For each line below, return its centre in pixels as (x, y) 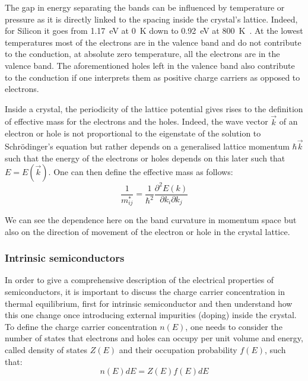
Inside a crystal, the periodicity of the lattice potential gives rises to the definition (154, 108)
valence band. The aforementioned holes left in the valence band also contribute (150, 65)
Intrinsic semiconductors (65, 258)
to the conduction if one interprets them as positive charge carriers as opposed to (153, 77)
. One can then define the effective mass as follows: (141, 172)
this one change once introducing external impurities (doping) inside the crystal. (151, 315)
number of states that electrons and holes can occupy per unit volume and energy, (154, 338)
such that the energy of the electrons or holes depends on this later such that (145, 158)
